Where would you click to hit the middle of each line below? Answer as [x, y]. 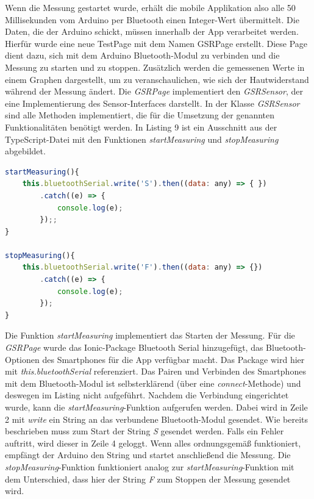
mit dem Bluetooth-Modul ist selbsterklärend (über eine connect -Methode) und [153, 383]
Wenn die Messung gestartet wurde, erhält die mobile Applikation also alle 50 [150, 7]
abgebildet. [25, 151]
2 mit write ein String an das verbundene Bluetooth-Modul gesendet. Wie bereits [157, 419]
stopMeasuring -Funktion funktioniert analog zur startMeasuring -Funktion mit [150, 466]
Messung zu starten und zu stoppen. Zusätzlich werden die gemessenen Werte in [155, 67]
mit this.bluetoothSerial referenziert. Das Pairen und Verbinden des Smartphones [155, 371]
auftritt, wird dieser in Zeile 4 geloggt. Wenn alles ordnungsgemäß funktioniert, [153, 443]
